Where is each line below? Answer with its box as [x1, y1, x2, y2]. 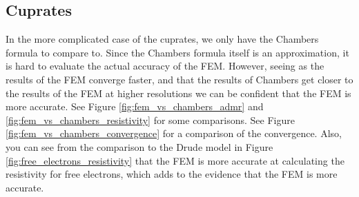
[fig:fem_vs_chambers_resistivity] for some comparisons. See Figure [6, 112, 295, 127]
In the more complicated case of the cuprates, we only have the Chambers [6, 32, 319, 46]
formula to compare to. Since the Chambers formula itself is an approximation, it [6, 45, 349, 59]
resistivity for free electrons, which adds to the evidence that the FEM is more [6, 167, 338, 181]
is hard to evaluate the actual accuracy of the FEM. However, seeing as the [6, 59, 324, 73]
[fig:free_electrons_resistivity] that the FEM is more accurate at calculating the [6, 153, 345, 167]
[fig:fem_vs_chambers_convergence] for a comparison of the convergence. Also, [6, 126, 342, 141]
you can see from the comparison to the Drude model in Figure [6, 139, 273, 154]
